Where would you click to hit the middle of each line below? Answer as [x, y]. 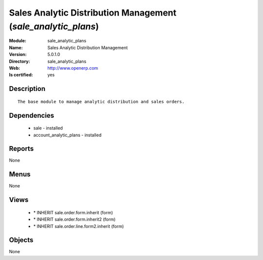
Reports [21, 149]
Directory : [19, 61]
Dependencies [32, 115]
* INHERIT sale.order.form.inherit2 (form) [75, 220]
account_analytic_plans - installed [67, 135]
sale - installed [48, 128]
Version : [18, 55]
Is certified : [21, 75]
